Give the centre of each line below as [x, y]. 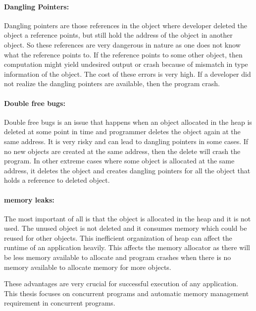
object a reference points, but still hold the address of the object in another [118, 35]
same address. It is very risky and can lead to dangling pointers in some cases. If [126, 141]
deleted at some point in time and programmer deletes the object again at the [122, 131]
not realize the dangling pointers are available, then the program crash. [112, 83]
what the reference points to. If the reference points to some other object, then [123, 54]
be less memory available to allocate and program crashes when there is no [118, 257]
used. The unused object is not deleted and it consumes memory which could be [126, 228]
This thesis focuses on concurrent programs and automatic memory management [127, 293]
